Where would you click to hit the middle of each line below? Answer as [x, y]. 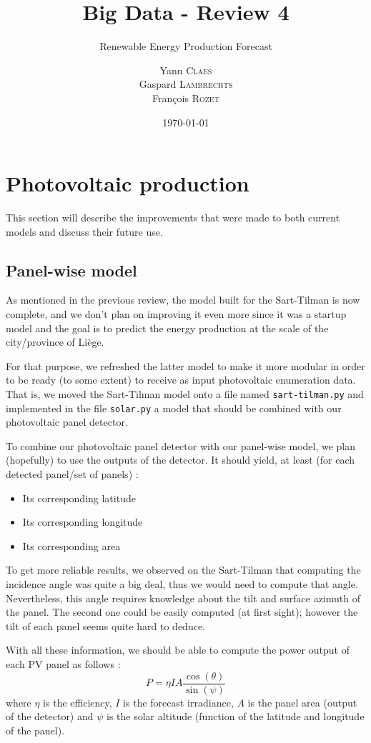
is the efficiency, [78, 702]
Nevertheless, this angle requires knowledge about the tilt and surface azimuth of [183, 598]
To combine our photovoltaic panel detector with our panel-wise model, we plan [181, 445]
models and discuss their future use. [84, 231]
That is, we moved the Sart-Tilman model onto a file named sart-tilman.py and [185, 393]
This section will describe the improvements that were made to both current [173, 218]
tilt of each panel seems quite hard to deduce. [106, 625]
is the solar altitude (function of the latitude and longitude [236, 716]
